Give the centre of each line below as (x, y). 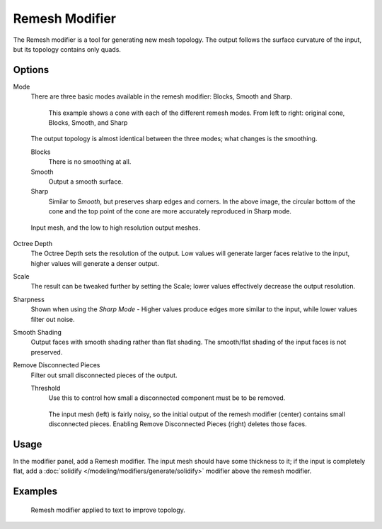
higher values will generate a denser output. (95, 263)
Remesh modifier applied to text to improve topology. (108, 510)
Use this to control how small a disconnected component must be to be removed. (167, 398)
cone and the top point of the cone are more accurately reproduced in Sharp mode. (170, 211)
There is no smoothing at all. (90, 162)
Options (31, 70)
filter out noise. (53, 319)
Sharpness (29, 299)
